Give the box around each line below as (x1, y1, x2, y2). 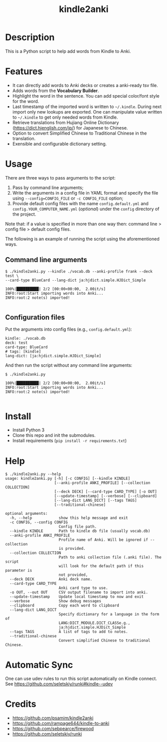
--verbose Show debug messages (9, 599, 101, 604)
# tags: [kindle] (5, 349, 41, 354)
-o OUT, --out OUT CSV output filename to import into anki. (9, 590, 149, 595)
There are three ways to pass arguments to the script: (5, 175, 116, 181)
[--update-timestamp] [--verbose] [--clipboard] (54, 494, 157, 499)
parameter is (5, 568, 32, 573)
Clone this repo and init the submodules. (12, 432, 96, 438)
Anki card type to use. (58, 585, 108, 591)
